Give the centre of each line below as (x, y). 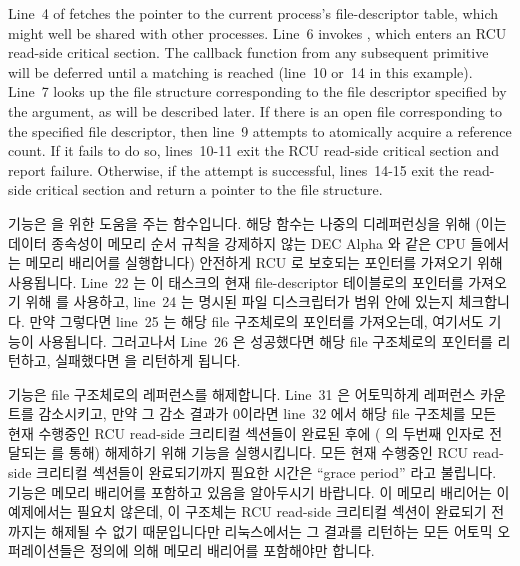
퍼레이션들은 (47, 550)
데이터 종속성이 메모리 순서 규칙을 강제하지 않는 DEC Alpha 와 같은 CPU (237, 242)
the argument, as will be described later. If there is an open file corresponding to (255, 110)
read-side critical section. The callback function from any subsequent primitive (248, 52)
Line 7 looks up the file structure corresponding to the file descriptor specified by (257, 91)
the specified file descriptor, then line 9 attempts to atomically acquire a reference (260, 130)
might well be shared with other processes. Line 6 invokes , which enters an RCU (257, 32)
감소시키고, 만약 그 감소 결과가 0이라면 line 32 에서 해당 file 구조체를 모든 (267, 413)
